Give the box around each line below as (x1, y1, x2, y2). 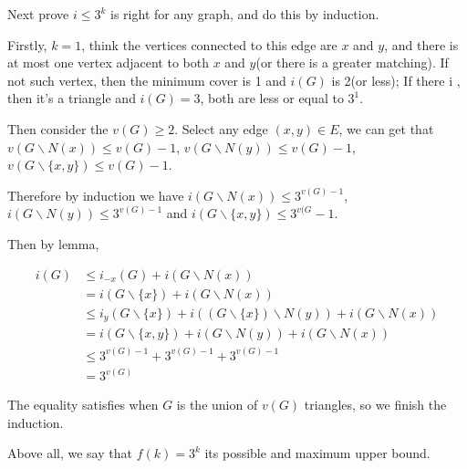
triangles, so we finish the (304, 395, 447, 414)
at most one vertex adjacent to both (7, 53, 209, 72)
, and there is (384, 35, 459, 54)
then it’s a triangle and (7, 89, 136, 108)
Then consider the (7, 119, 109, 138)
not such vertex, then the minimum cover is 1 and (7, 70, 286, 89)
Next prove (7, 5, 69, 23)
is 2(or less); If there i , (331, 70, 461, 89)
